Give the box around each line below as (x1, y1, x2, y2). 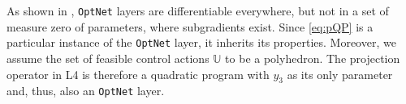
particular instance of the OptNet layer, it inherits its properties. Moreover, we (6, 34, 396, 51)
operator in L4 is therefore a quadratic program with (6, 65, 270, 82)
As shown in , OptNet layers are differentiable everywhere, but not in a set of (6, 2, 389, 19)
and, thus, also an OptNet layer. (6, 82, 165, 99)
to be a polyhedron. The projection (225, 49, 400, 66)
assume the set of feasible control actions (6, 49, 209, 66)
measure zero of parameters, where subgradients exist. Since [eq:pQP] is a (6, 18, 374, 35)
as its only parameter (287, 65, 393, 82)
